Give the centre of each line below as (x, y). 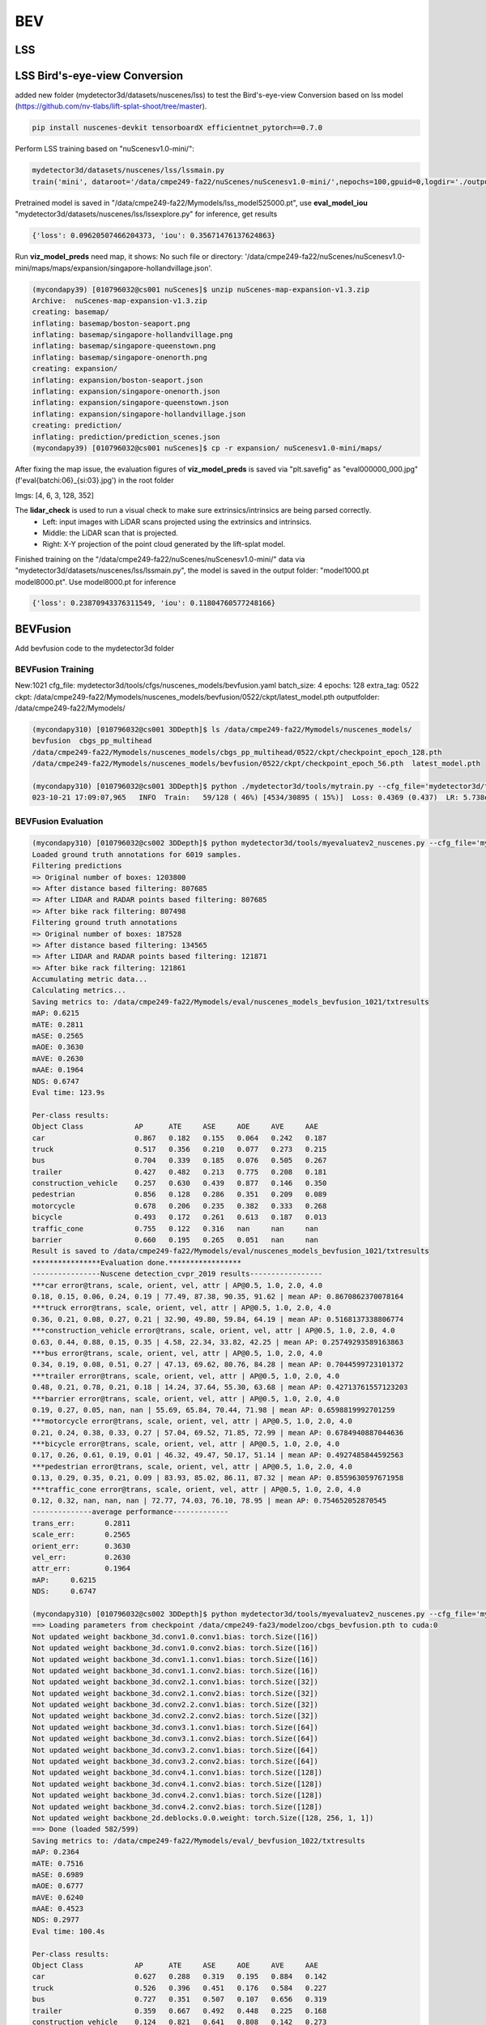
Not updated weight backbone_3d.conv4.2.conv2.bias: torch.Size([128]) (177, 1807)
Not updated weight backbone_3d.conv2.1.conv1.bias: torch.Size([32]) (175, 1682)
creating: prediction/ (77, 426)
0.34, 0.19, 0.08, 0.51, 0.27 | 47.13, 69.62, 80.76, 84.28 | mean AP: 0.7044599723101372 (218, 1364)
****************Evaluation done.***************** (137, 1262)
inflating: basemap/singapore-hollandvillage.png (132, 335)
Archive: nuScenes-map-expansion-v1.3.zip (120, 301)
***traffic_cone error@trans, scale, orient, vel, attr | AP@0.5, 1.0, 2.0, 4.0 (196, 1489)
